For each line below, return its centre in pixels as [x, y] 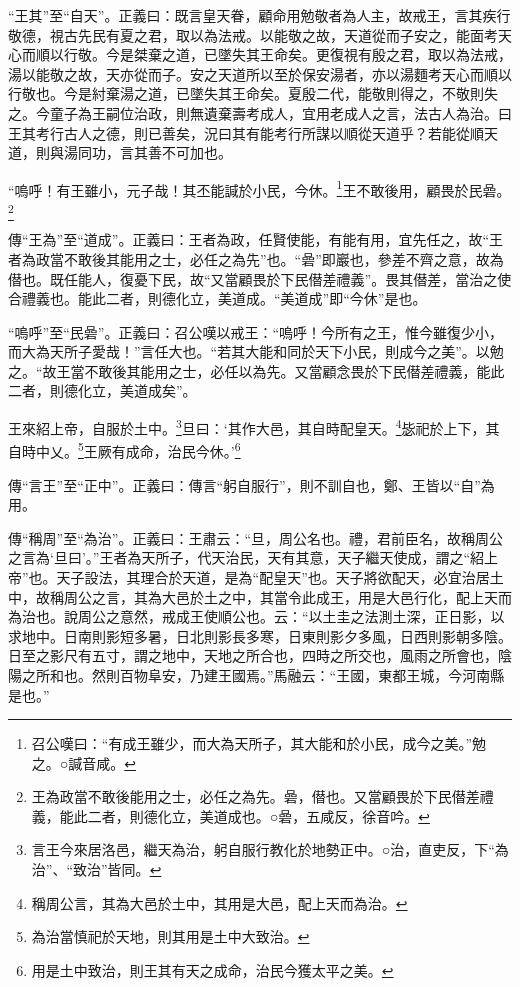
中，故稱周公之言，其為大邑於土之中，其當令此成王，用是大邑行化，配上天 [253, 596]
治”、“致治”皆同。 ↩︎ [96, 869]
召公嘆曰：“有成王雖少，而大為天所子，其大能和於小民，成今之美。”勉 [259, 743]
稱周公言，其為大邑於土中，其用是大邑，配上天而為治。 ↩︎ [219, 902]
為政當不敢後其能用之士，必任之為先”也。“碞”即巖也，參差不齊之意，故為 [262, 258]
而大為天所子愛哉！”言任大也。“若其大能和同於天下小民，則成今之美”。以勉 [256, 351]
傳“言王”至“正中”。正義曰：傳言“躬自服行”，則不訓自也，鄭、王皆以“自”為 [251, 484]
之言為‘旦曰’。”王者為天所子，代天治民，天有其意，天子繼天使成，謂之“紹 [246, 557]
